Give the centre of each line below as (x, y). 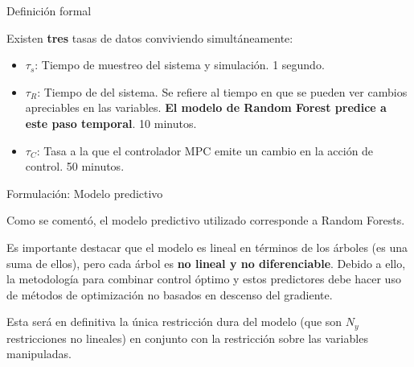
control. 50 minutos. (75, 166)
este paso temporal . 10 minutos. (111, 123)
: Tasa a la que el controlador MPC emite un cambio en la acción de (205, 150)
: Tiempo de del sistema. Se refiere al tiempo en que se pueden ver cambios (222, 91)
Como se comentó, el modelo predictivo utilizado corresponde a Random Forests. (206, 220)
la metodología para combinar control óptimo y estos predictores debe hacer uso (204, 279)
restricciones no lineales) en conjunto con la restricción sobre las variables (187, 338)
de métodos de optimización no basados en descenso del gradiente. (170, 294)
